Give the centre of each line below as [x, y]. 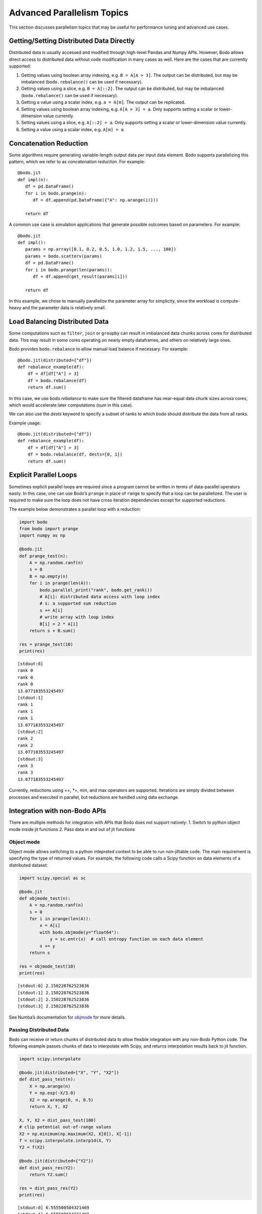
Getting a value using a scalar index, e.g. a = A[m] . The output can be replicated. [103, 102]
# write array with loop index [77, 617]
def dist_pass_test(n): [48, 1079]
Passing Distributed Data [39, 1029]
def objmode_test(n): [45, 898]
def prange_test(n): [43, 556]
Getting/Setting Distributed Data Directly [72, 41]
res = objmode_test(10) [48, 966]
